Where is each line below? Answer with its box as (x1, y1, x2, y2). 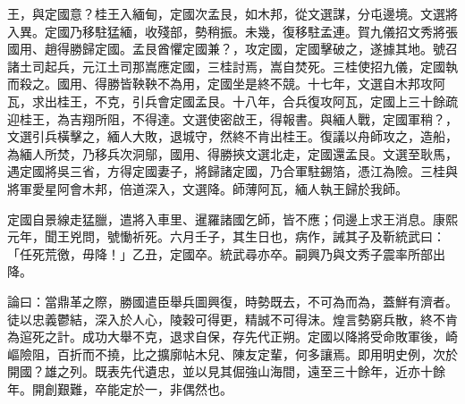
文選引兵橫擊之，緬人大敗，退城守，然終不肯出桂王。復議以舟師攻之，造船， (7, 127, 458, 146)
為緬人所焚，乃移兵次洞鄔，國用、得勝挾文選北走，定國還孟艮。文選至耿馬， (7, 144, 458, 163)
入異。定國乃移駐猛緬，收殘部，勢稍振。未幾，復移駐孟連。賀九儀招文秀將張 (7, 21, 458, 40)
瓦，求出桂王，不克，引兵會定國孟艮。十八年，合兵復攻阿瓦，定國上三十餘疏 (7, 91, 458, 110)
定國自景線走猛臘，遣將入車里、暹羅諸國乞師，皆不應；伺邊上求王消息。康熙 (7, 209, 458, 228)
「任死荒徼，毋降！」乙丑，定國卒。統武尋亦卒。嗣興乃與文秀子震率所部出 (7, 244, 445, 263)
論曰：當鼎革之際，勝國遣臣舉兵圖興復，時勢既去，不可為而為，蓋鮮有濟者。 (7, 291, 458, 310)
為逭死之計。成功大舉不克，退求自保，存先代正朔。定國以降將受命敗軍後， (7, 327, 445, 346)
